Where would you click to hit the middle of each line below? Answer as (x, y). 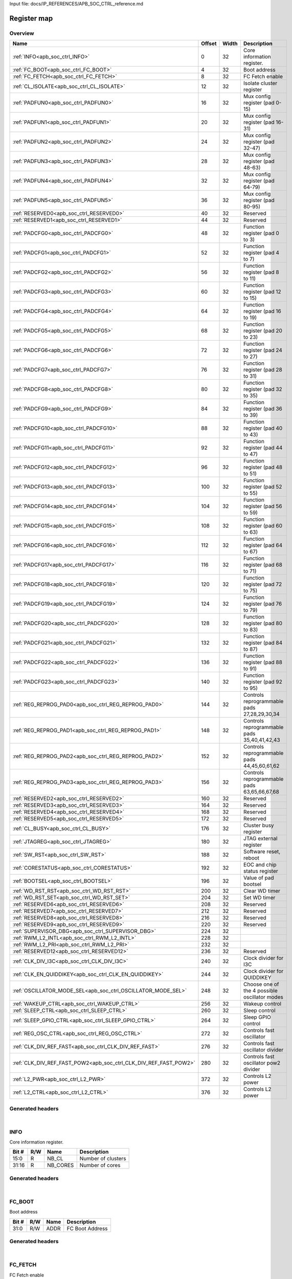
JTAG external (260, 839)
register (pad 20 (263, 331)
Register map (31, 18)
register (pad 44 (263, 448)
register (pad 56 (263, 506)
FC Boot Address (87, 1228)
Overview (22, 33)
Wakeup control (262, 1004)
